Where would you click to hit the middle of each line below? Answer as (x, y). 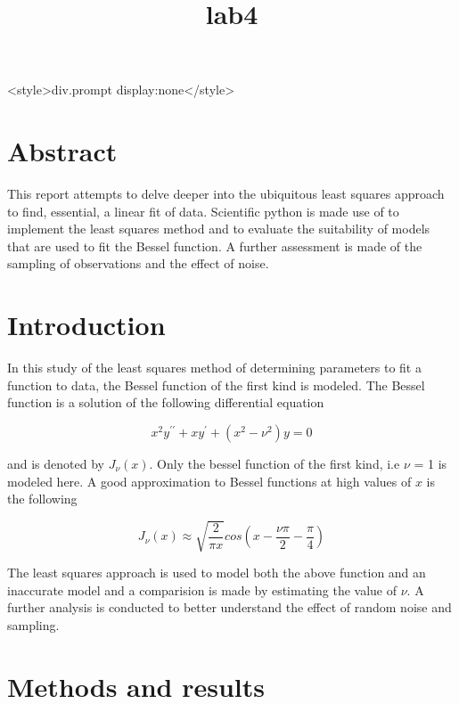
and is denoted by (56, 463)
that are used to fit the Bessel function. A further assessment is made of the (215, 246)
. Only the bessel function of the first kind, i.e (275, 463)
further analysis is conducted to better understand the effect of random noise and (229, 607)
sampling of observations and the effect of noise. (138, 263)
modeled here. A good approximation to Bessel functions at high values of (209, 481)
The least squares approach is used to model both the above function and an (217, 573)
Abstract (62, 151)
